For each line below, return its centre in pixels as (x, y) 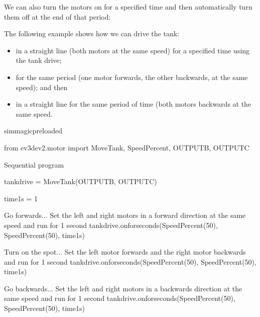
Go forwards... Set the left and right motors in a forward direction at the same (125, 215)
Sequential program (34, 164)
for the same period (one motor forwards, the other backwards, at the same (132, 77)
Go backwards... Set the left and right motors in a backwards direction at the (123, 288)
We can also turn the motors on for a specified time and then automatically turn (128, 7)
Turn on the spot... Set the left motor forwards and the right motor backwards (125, 252)
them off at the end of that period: (57, 16)
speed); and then (42, 87)
